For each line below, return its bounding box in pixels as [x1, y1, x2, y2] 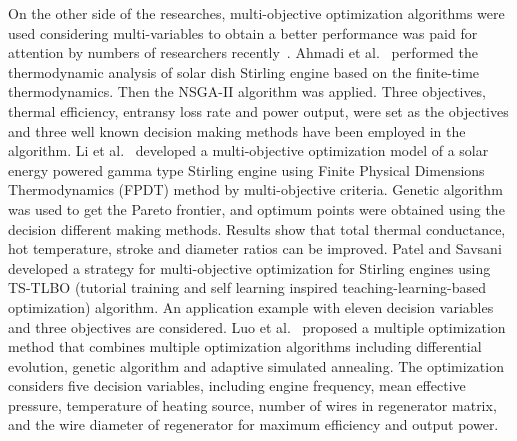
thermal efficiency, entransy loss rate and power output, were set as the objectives [8, 100, 509, 121]
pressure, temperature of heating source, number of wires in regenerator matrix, [8, 394, 497, 415]
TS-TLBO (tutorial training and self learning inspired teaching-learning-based [8, 277, 487, 298]
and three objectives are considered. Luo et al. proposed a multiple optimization [8, 316, 506, 337]
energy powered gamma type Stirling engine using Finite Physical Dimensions [8, 159, 485, 180]
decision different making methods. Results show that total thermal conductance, [8, 218, 506, 239]
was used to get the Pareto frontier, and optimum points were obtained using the [8, 198, 505, 219]
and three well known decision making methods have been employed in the [8, 120, 466, 141]
